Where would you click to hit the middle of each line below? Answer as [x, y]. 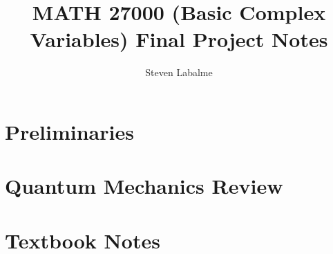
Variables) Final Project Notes [179, 39]
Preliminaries [69, 131]
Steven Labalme [179, 72]
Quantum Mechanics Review [144, 186]
